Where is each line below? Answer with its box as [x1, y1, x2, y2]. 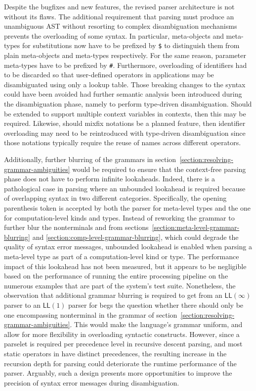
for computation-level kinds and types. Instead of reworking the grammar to [4, 212, 235, 223]
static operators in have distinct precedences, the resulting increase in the [4, 348, 227, 358]
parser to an [4, 299, 41, 310]
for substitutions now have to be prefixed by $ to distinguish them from [22, 40, 240, 51]
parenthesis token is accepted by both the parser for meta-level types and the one [4, 203, 251, 213]
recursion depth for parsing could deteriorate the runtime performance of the [4, 358, 237, 368]
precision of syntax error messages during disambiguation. [4, 377, 179, 388]
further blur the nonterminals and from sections [4, 222, 149, 232]
